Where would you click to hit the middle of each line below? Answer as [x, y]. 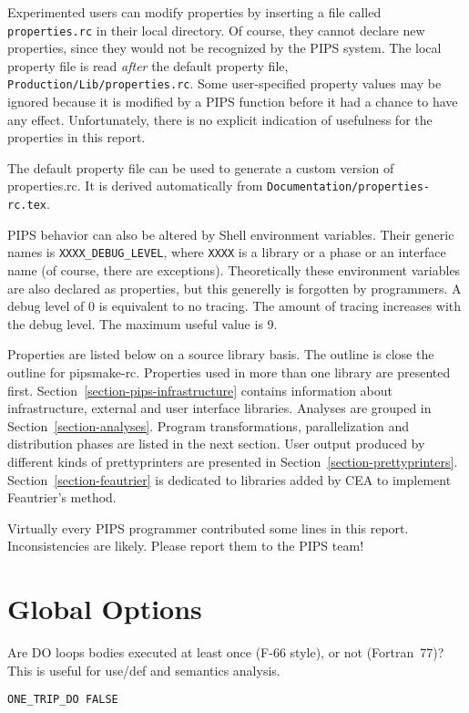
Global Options [105, 609]
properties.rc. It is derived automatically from [135, 186]
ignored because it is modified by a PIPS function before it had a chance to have [233, 102]
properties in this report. [76, 137]
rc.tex [27, 206]
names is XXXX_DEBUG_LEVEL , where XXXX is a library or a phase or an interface [227, 252]
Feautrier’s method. [62, 497]
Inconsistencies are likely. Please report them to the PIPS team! [186, 546]
